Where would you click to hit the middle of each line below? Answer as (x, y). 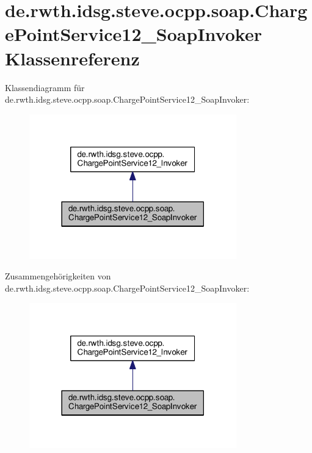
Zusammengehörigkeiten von (58, 276)
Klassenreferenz (72, 58)
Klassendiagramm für (45, 87)
